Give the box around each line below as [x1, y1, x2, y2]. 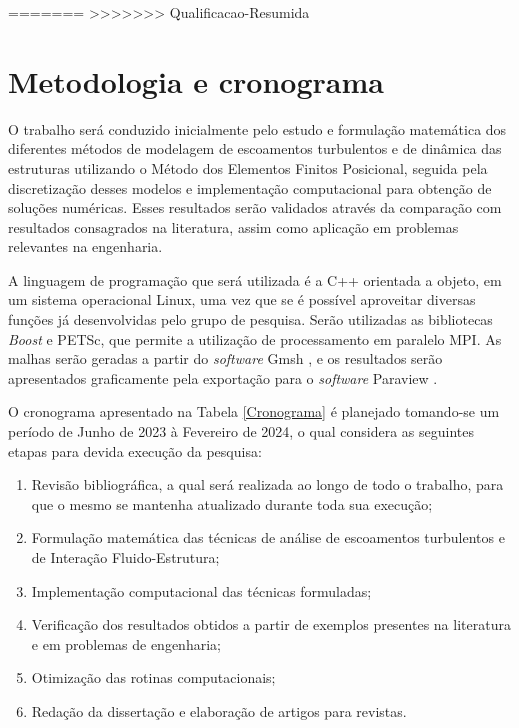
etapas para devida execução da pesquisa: [8, 440, 262, 461]
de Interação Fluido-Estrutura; [31, 547, 220, 567]
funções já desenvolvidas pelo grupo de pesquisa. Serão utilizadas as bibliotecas [8, 309, 493, 330]
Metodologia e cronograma [8, 60, 384, 101]
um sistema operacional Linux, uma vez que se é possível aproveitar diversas [8, 289, 476, 310]
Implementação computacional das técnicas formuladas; [31, 580, 372, 601]
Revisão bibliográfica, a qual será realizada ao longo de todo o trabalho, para [31, 474, 504, 495]
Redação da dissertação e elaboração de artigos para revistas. [31, 700, 407, 721]
